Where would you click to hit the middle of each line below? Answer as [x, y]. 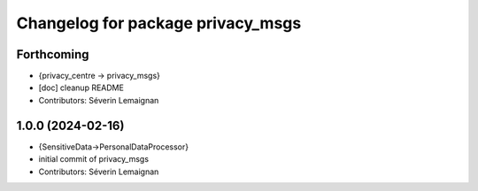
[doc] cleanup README [81, 88]
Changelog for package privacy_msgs [159, 23]
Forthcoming [53, 54]
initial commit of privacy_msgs [94, 159]
